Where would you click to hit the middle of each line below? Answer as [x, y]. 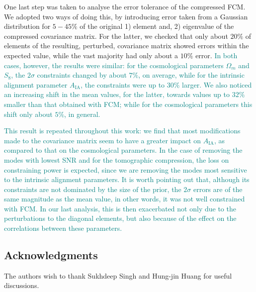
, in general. [82, 114]
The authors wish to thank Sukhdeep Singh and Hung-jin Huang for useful [118, 275]
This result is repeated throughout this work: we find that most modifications [122, 131]
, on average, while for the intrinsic [191, 75]
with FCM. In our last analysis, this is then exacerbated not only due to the [120, 208]
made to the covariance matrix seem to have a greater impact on [103, 140]
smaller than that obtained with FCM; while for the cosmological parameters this [128, 104]
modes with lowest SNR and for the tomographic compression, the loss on [117, 159]
